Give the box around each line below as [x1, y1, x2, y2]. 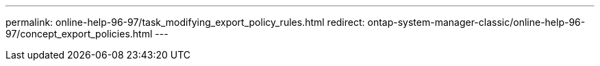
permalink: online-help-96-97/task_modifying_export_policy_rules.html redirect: [5, 16, 365, 28]
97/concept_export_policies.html [5, 28, 153, 39]
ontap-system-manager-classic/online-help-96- [367, 16, 586, 28]
